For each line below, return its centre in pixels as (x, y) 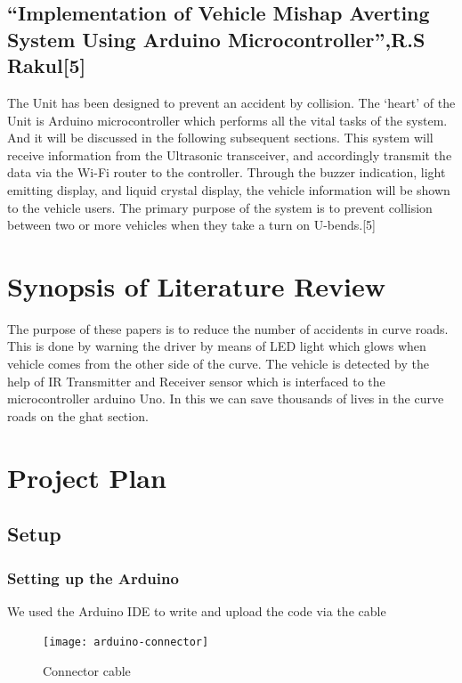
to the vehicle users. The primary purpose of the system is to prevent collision (220, 207)
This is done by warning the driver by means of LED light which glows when (217, 346)
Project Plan (87, 477)
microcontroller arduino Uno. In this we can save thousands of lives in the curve (226, 398)
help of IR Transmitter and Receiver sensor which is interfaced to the (196, 381)
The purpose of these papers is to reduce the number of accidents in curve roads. (228, 328)
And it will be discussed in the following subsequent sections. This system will (220, 138)
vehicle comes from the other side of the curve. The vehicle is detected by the (218, 364)
